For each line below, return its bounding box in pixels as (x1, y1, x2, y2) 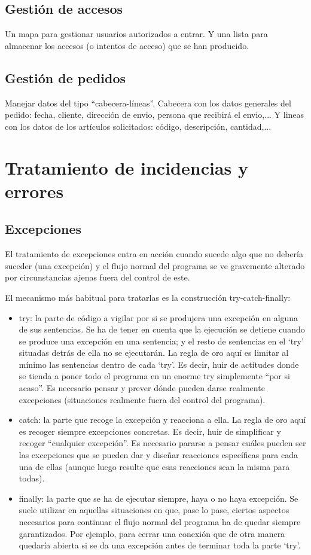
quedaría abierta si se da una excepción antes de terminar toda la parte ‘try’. (19, 539, 301, 551)
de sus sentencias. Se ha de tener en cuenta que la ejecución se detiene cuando (19, 323, 305, 336)
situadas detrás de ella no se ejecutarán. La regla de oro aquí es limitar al (19, 346, 289, 359)
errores (5, 178, 64, 203)
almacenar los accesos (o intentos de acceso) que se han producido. (5, 39, 249, 51)
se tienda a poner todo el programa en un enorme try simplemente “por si (19, 370, 290, 382)
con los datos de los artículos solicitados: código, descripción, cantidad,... (5, 120, 272, 132)
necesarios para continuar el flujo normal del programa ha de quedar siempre (19, 516, 301, 528)
